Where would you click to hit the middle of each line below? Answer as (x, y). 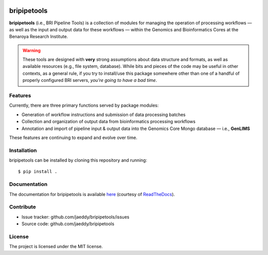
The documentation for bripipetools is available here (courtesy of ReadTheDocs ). (92, 194)
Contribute (23, 207)
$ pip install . (38, 172)
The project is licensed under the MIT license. (56, 247)
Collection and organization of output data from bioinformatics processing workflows (108, 122)
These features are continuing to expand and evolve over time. (73, 137)
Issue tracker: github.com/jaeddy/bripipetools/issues (75, 217)
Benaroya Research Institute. (38, 37)
